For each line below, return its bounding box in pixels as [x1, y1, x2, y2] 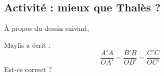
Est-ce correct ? [4, 64, 52, 75]
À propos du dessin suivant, [4, 23, 89, 33]
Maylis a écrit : [4, 39, 50, 50]
